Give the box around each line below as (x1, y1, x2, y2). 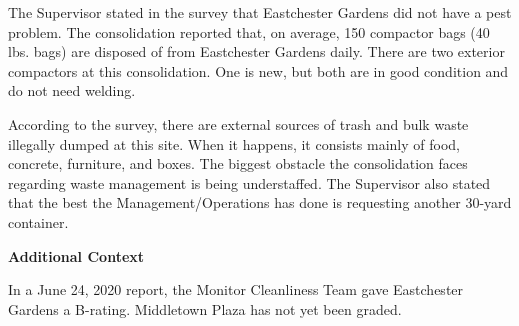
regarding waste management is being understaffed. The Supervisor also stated (8, 172, 491, 193)
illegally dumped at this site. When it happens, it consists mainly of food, (8, 133, 461, 154)
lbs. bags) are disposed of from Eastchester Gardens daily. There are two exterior (8, 41, 505, 62)
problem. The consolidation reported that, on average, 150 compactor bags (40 (8, 21, 490, 42)
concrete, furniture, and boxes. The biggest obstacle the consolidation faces (8, 153, 468, 174)
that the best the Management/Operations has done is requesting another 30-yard (8, 192, 512, 213)
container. (8, 211, 69, 232)
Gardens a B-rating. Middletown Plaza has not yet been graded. (8, 298, 402, 319)
